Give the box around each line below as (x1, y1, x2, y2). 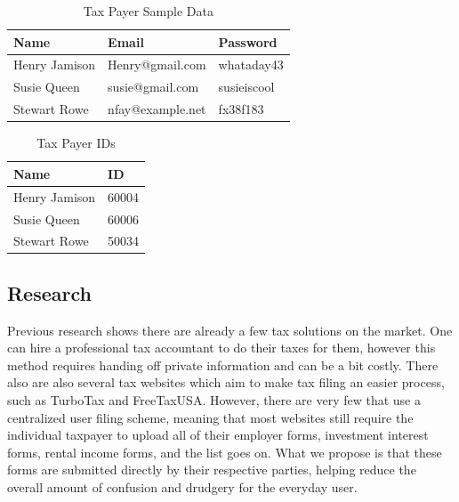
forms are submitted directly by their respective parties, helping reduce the (7, 460, 416, 479)
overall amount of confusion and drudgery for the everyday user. (7, 477, 358, 496)
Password (218, 32, 278, 51)
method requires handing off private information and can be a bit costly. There (7, 355, 439, 374)
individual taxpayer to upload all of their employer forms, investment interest (7, 425, 429, 444)
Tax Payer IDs (36, 134, 116, 152)
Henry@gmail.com (108, 55, 206, 74)
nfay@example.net (108, 100, 206, 118)
